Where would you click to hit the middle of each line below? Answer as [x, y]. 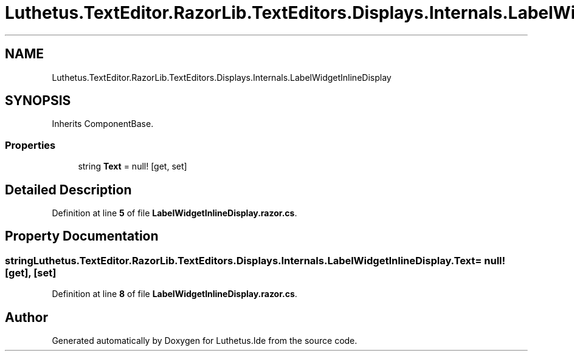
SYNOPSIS [38, 101]
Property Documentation [82, 236]
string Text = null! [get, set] [133, 166]
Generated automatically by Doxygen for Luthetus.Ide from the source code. [205, 341]
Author [26, 317]
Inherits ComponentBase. [103, 124]
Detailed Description [68, 190]
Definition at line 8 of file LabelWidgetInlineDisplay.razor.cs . [175, 294]
